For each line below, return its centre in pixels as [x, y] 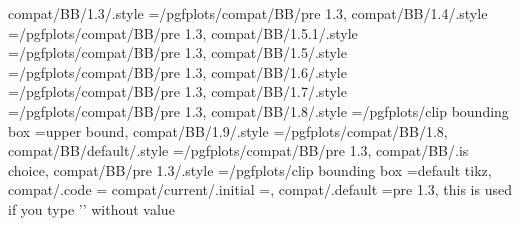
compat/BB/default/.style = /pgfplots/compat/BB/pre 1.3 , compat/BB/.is [238, 150]
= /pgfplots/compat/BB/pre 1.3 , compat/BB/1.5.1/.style [183, 32]
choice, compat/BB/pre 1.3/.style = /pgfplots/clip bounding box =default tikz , [250, 169]
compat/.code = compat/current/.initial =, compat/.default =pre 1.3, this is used [260, 189]
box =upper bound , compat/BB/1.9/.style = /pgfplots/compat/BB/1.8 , [228, 130]
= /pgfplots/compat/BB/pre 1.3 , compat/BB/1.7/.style [177, 91]
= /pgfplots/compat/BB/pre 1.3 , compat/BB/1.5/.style [177, 52]
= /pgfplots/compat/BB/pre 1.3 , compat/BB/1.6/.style [177, 71]
